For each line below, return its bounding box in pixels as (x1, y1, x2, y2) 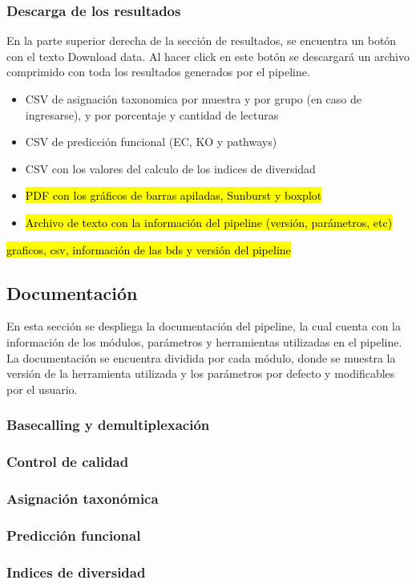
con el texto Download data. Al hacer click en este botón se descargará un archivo (6, 47, 410, 64)
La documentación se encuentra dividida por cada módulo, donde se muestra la (6, 349, 396, 366)
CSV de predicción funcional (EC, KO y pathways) (25, 133, 277, 150)
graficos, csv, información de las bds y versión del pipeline (6, 241, 291, 258)
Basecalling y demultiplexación (6, 415, 210, 435)
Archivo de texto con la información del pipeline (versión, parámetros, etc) (25, 213, 393, 230)
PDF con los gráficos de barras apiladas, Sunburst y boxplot (25, 187, 322, 204)
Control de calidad (6, 452, 129, 472)
